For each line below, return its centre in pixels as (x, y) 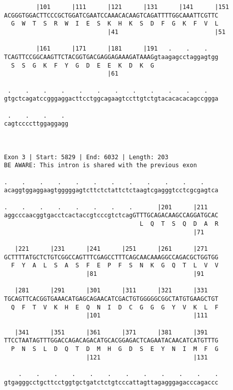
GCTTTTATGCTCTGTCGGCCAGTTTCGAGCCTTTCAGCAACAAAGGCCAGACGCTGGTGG (111, 257)
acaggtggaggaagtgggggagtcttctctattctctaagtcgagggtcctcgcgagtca (111, 190)
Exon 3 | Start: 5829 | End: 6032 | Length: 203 (86, 157)
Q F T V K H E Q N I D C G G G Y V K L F (115, 307)
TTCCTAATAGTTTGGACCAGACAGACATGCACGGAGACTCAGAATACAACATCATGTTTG (111, 341)
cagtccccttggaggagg (36, 124)
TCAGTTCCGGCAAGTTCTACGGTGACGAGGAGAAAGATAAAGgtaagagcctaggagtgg (111, 57)
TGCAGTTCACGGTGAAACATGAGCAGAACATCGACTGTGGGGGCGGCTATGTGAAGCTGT (111, 299)
